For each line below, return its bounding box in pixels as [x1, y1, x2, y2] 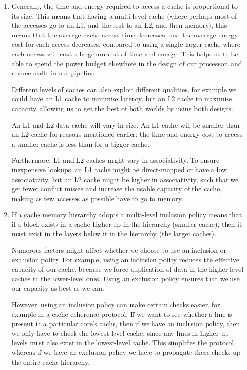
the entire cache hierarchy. [11, 356, 90, 367]
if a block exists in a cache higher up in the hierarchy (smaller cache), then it [11, 219, 242, 229]
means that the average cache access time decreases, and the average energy [11, 29, 238, 39]
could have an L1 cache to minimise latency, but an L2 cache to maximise [11, 93, 232, 104]
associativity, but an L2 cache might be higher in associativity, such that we [11, 174, 239, 184]
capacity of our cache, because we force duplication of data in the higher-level [11, 264, 244, 274]
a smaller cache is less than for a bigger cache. [11, 138, 150, 148]
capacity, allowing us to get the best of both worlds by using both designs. [11, 103, 233, 113]
